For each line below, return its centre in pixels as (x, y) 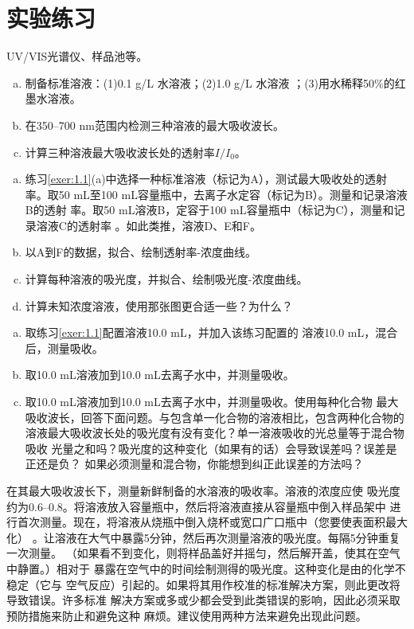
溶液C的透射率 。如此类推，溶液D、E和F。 (148, 225)
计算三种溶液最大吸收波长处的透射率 (120, 152)
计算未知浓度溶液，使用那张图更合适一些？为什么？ (159, 305)
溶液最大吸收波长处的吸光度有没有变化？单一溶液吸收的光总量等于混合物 (215, 433)
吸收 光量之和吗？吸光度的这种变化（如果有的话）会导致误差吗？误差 (205, 448)
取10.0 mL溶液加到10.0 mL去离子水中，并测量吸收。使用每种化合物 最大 (212, 402)
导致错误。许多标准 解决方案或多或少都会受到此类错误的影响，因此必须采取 (203, 600)
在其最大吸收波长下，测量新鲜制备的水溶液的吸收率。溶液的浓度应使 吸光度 (203, 490)
